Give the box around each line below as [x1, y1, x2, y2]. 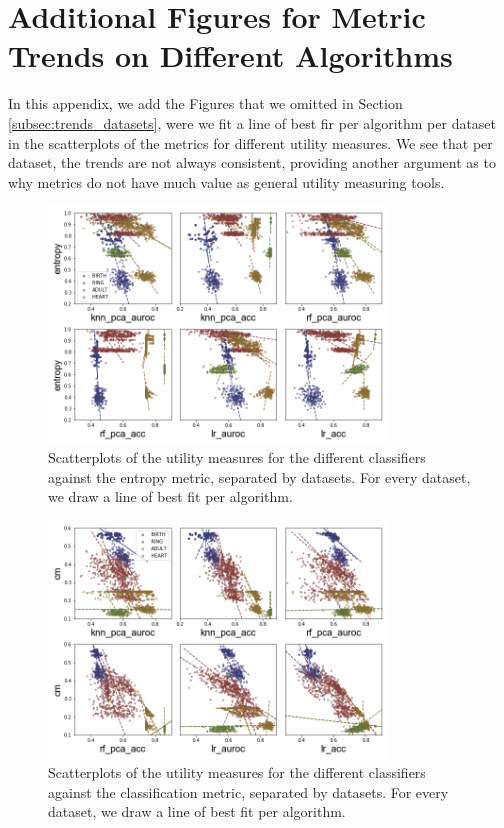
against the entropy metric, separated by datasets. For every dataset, [48, 466, 471, 487]
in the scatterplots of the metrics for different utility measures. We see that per [8, 132, 493, 153]
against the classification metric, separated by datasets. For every [48, 781, 449, 802]
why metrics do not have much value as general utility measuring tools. [8, 171, 445, 192]
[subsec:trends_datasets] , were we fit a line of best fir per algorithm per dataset [8, 112, 497, 133]
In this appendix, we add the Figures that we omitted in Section [8, 93, 403, 114]
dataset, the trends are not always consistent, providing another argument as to [8, 152, 496, 173]
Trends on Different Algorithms [8, 35, 453, 76]
